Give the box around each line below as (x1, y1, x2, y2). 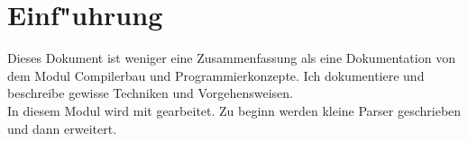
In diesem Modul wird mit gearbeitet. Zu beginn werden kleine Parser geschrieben (7, 101, 462, 119)
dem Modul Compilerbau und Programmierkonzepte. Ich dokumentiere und (7, 66, 425, 84)
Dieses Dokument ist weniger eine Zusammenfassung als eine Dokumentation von (7, 48, 455, 67)
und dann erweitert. (7, 119, 117, 137)
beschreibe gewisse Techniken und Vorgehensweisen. (7, 84, 293, 102)
